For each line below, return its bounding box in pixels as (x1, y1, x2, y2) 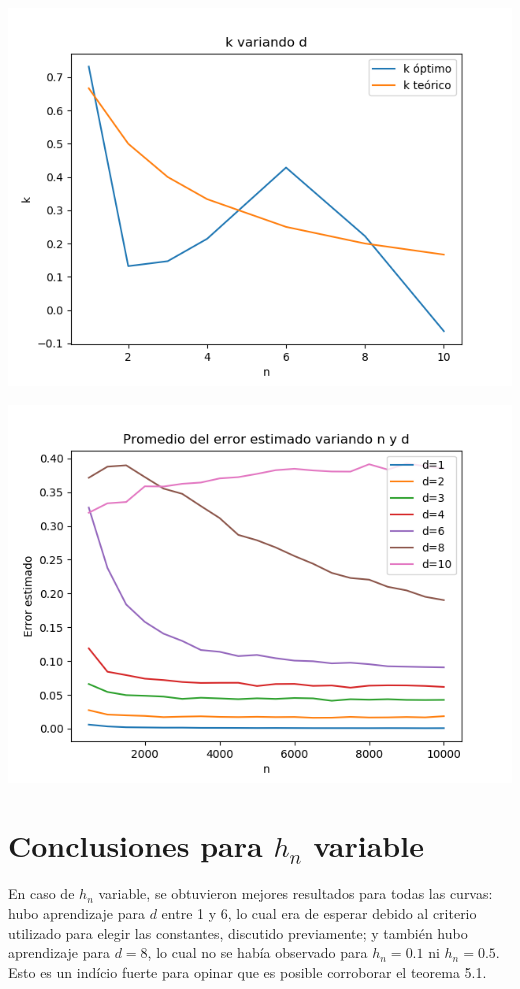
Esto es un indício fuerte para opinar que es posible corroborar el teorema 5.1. (8, 961, 487, 982)
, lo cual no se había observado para (147, 942, 368, 963)
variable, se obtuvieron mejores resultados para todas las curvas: (98, 883, 493, 904)
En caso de (8, 883, 75, 904)
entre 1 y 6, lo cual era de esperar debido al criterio (161, 902, 477, 923)
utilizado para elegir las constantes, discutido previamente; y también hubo (8, 922, 468, 943)
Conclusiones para (8, 825, 263, 866)
